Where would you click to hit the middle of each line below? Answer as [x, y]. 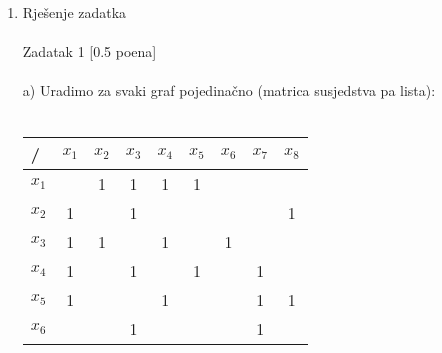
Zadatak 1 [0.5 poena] [89, 51]
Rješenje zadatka [74, 12]
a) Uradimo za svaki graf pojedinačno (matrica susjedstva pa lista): [229, 90]
